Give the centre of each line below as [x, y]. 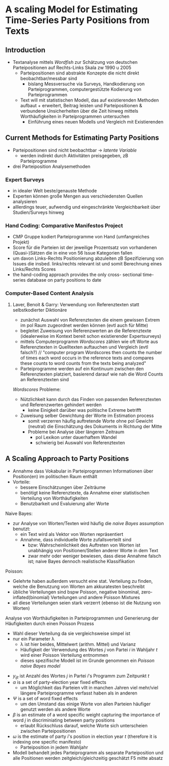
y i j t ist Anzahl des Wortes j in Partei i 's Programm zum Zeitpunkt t [81, 676]
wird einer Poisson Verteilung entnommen [64, 655]
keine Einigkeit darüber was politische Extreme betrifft [84, 410]
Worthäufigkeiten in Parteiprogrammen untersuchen [75, 116]
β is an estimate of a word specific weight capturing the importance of [86, 715]
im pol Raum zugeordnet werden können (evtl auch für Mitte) [84, 325]
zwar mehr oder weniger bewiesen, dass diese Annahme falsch [94, 556]
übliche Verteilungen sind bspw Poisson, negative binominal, [76, 592]
